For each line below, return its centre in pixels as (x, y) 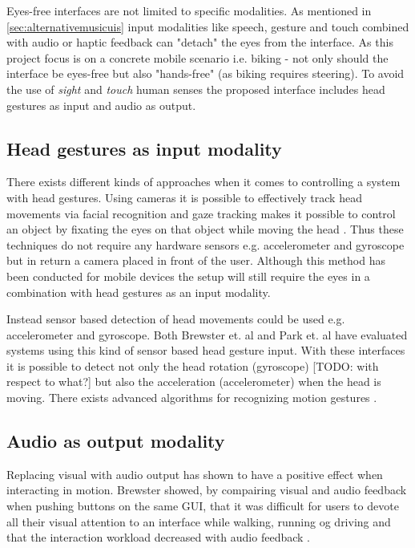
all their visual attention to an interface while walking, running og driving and (199, 521)
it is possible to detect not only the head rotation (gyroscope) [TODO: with (193, 365)
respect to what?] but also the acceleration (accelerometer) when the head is (194, 382)
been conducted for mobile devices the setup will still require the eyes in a (188, 276)
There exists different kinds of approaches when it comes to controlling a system (203, 182)
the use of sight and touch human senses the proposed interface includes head (196, 89)
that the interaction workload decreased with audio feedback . (158, 537)
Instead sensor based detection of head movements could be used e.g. (176, 319)
